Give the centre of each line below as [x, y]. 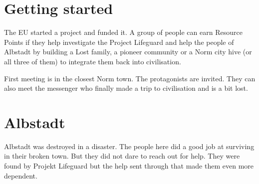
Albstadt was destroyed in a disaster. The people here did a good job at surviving [129, 146]
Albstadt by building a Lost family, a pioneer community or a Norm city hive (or [128, 52]
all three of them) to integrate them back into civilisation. [93, 61]
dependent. [21, 175]
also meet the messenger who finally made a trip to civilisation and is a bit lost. [126, 88]
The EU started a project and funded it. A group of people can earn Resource [123, 32]
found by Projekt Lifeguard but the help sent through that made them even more [129, 166]
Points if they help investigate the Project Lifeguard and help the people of [119, 42]
